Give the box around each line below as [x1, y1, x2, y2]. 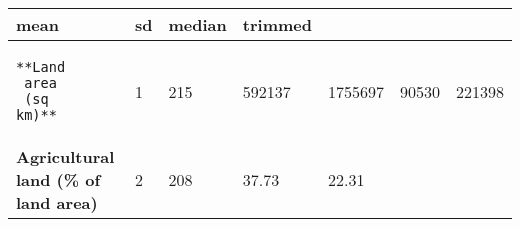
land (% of [16, 168, 101, 191]
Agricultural [16, 145, 115, 168]
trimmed [242, 13, 312, 36]
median [168, 13, 227, 36]
